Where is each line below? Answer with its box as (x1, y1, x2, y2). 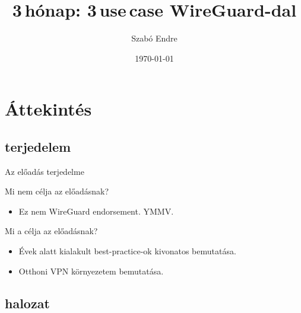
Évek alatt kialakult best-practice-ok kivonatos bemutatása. (18, 245, 236, 257)
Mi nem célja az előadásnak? (5, 185, 109, 197)
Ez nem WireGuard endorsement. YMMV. (18, 205, 174, 217)
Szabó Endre (131, 32, 178, 44)
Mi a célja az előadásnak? (5, 225, 98, 237)
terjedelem (5, 137, 71, 155)
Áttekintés (5, 97, 92, 121)
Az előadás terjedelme (5, 165, 84, 177)
